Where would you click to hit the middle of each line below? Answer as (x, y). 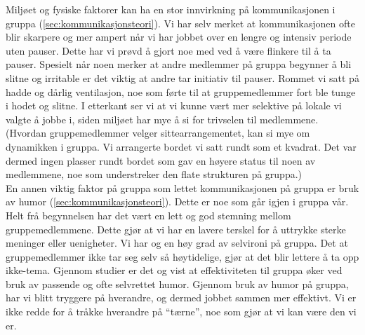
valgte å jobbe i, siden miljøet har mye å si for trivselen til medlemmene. (162, 119)
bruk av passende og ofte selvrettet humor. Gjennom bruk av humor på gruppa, (177, 283)
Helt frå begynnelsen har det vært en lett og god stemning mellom (148, 215)
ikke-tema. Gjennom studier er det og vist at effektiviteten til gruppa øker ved (174, 270)
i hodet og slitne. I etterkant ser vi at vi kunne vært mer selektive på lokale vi (174, 105)
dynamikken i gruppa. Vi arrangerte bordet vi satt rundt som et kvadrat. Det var (181, 146)
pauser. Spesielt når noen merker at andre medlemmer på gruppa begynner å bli (179, 64)
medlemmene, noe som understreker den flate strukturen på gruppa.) (154, 174)
